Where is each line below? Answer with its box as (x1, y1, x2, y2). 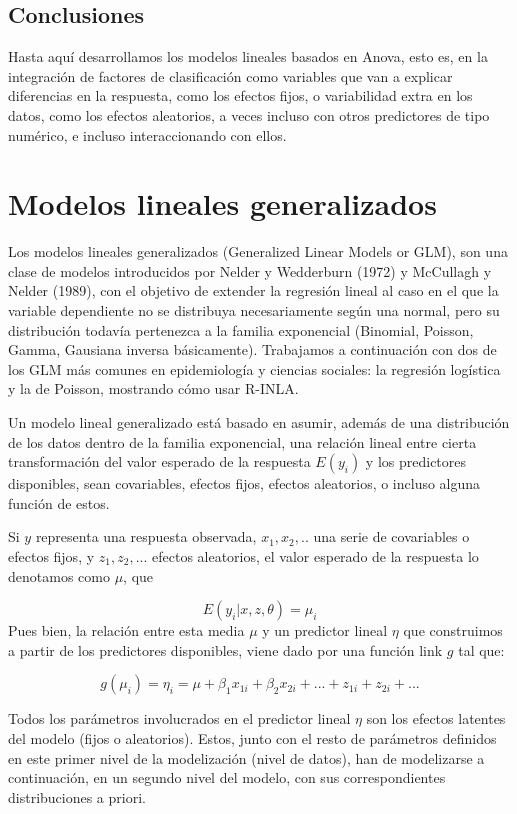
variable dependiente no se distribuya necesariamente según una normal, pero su (8, 300, 500, 321)
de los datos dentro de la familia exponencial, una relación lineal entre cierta (8, 431, 477, 452)
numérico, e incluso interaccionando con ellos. (8, 124, 287, 145)
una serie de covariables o (313, 526, 470, 547)
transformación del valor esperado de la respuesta (8, 451, 311, 472)
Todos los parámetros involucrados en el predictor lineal (8, 708, 351, 729)
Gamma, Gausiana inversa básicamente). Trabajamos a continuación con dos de (8, 339, 497, 360)
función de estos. (8, 492, 110, 513)
